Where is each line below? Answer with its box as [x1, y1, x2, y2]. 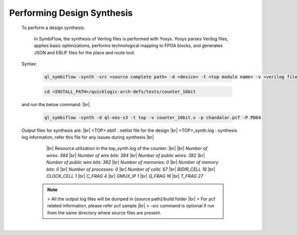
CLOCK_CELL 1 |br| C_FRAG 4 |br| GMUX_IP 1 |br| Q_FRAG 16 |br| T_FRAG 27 [46, 173, 203, 179]
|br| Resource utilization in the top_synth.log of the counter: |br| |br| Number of [46, 146, 208, 152]
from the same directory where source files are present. [47, 210, 161, 216]
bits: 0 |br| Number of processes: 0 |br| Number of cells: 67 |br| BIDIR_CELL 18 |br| [46, 166, 215, 172]
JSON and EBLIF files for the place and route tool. [34, 49, 136, 55]
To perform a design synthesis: [21, 25, 85, 31]
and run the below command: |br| [21, 101, 90, 107]
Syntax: [21, 61, 37, 67]
